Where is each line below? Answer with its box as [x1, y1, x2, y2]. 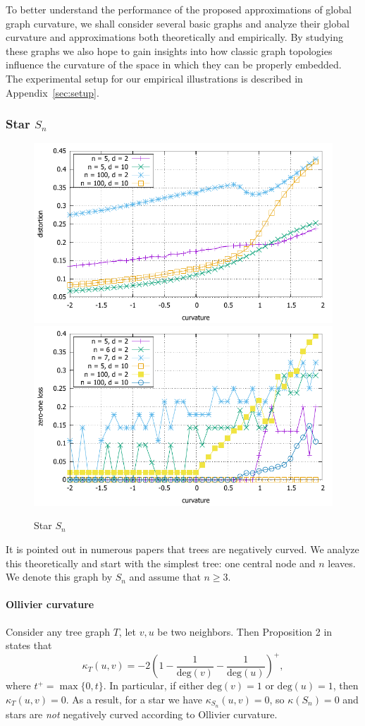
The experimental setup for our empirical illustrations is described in [6, 71, 303, 85]
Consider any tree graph [6, 624, 110, 639]
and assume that [129, 569, 201, 584]
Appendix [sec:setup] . [6, 85, 99, 99]
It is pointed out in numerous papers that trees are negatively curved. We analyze [6, 541, 359, 556]
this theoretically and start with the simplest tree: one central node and [6, 555, 316, 570]
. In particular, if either [103, 678, 204, 693]
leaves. [328, 555, 356, 570]
